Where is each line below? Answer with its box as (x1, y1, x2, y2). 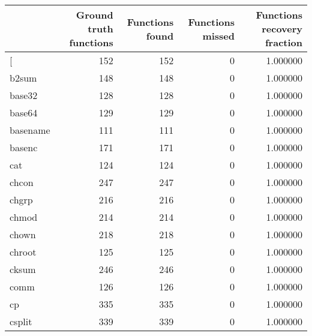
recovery (262, 22, 302, 35)
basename (10, 123, 50, 137)
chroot (10, 245, 37, 259)
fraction (265, 35, 302, 49)
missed (202, 28, 235, 43)
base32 (10, 88, 38, 102)
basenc (10, 140, 38, 154)
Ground (76, 8, 113, 22)
